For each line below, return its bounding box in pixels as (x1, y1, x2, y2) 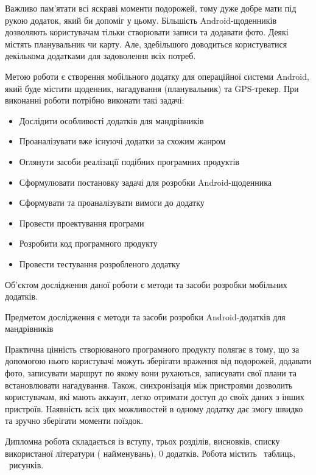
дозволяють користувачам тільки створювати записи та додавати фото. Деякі (5, 26, 289, 38)
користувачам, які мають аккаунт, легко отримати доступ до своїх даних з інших (5, 390, 304, 403)
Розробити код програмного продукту (19, 237, 158, 250)
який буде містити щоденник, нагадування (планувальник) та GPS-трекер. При (5, 82, 299, 94)
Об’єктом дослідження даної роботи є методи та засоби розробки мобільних (5, 278, 287, 290)
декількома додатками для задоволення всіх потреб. (5, 49, 196, 62)
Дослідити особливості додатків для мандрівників (19, 114, 204, 127)
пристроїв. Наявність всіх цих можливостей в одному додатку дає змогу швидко (5, 402, 303, 415)
